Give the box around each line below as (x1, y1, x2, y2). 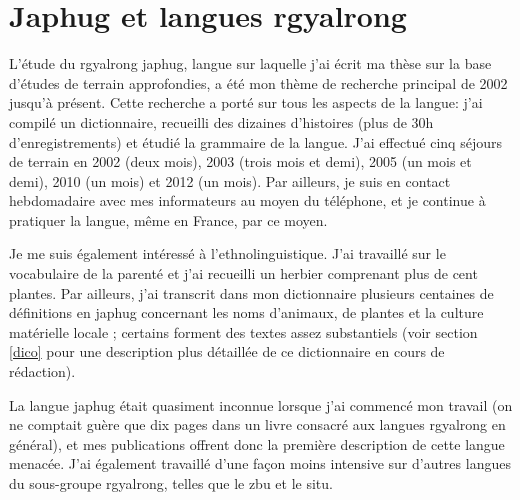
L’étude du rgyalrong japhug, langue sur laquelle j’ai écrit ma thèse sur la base (9, 53, 492, 74)
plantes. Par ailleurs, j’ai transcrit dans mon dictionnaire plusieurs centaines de (9, 282, 494, 303)
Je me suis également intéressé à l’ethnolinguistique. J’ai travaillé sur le (9, 243, 446, 264)
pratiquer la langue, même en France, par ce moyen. (9, 209, 328, 230)
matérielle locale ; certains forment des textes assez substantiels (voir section (9, 321, 478, 342)
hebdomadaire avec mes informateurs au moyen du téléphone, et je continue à (9, 190, 486, 211)
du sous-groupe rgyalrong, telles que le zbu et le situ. (9, 473, 333, 493)
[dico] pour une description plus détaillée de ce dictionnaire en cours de (9, 341, 445, 362)
